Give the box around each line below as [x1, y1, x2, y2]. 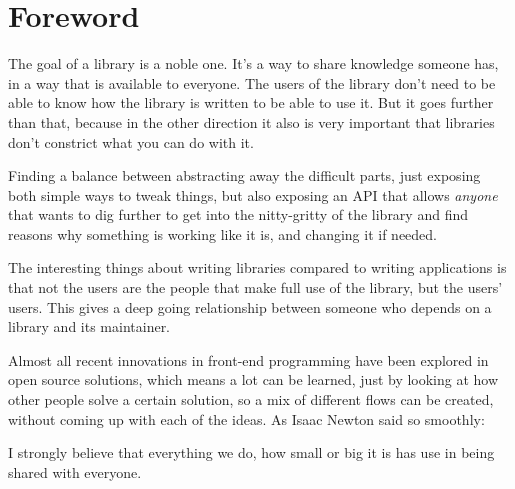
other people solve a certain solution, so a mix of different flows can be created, [8, 389, 494, 410]
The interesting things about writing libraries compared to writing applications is [8, 257, 507, 278]
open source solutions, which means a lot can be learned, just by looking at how [8, 369, 499, 390]
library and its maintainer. [8, 316, 171, 337]
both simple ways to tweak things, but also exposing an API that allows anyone [8, 184, 498, 205]
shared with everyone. [8, 461, 142, 482]
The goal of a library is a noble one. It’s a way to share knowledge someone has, [8, 53, 499, 74]
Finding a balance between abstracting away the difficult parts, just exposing [8, 165, 481, 186]
